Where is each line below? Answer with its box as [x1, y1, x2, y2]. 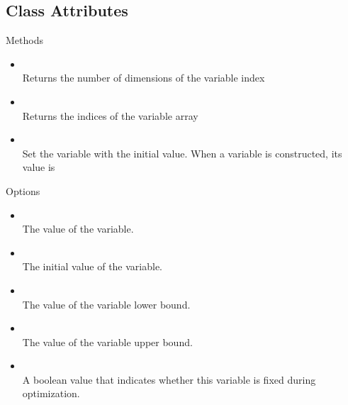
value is [22, 160, 55, 174]
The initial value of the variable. [22, 259, 163, 274]
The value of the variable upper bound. [22, 334, 193, 349]
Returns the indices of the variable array [22, 108, 198, 123]
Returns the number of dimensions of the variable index [22, 70, 265, 85]
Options [6, 183, 40, 198]
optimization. [22, 386, 80, 401]
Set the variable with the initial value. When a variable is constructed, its [22, 145, 342, 160]
